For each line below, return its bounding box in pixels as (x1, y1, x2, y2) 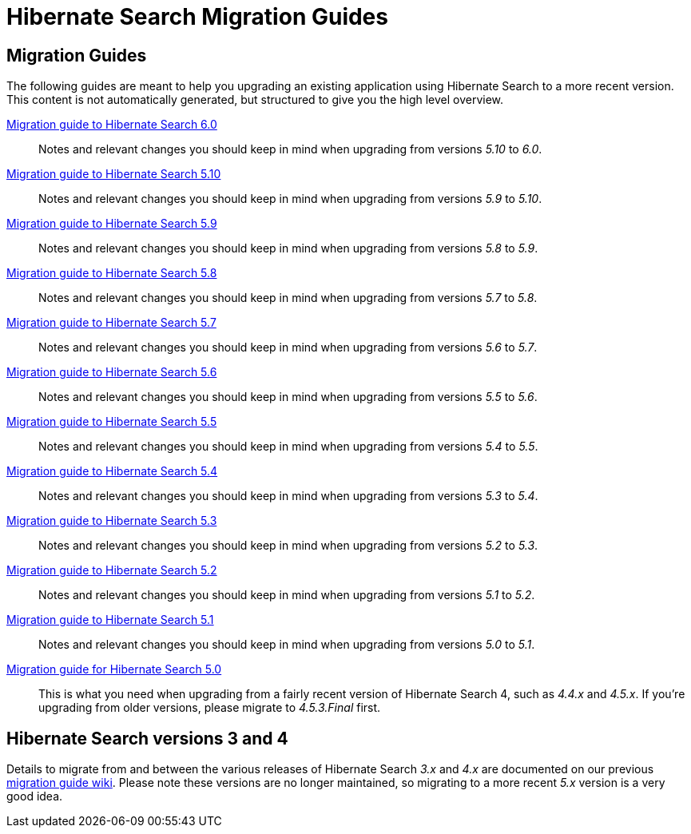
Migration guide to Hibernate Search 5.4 (6, 464, 218, 479)
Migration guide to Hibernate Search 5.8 (6, 266, 217, 280)
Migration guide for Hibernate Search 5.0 (6, 662, 222, 677)
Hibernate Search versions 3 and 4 (6, 728, 288, 749)
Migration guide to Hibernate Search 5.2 (6, 563, 217, 578)
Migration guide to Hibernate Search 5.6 (6, 365, 217, 379)
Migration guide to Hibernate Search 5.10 (6, 167, 221, 181)
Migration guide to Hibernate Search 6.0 (6, 117, 217, 132)
